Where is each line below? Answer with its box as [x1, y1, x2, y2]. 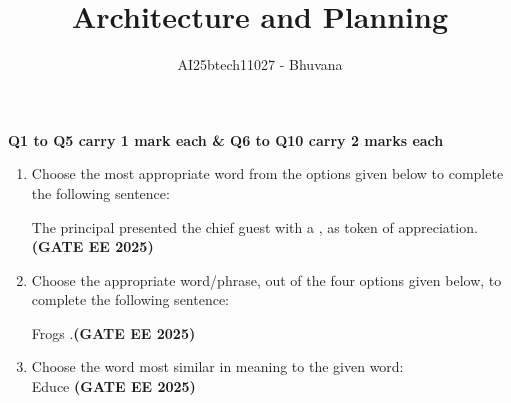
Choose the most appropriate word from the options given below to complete [31, 163, 504, 184]
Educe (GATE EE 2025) [31, 376, 196, 397]
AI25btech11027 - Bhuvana [177, 54, 343, 75]
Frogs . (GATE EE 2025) [31, 322, 196, 343]
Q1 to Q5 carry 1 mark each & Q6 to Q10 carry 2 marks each [8, 129, 444, 150]
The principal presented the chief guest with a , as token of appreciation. [31, 216, 478, 237]
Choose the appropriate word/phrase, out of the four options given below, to [31, 269, 502, 290]
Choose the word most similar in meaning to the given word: [31, 356, 404, 377]
